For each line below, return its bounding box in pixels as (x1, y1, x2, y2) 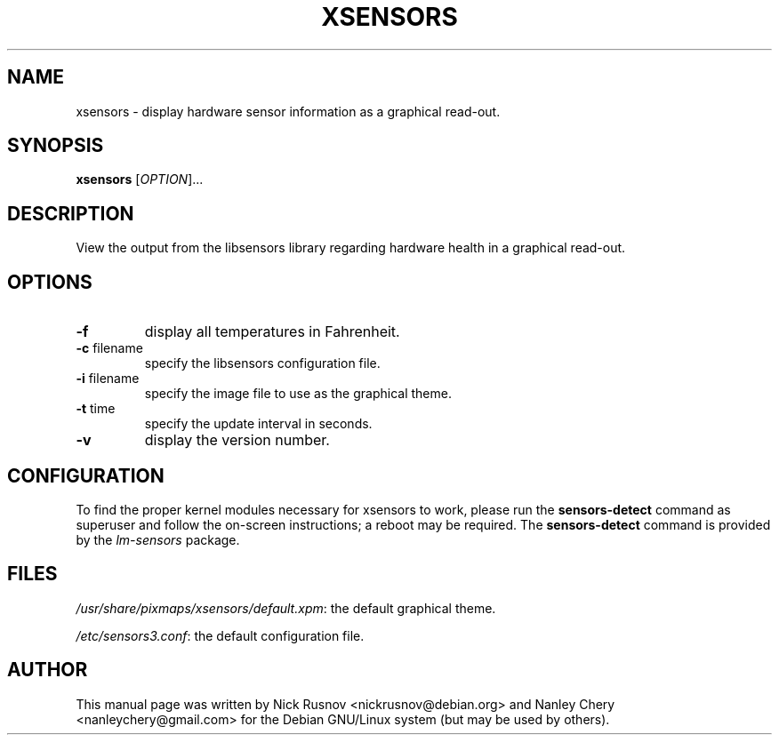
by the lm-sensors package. (76, 531, 240, 547)
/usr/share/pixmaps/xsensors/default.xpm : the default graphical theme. (76, 600, 496, 616)
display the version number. (144, 431, 330, 450)
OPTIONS (7, 270, 92, 293)
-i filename (76, 371, 140, 387)
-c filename (76, 340, 143, 356)
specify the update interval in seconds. (144, 416, 373, 432)
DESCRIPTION (7, 202, 134, 225)
